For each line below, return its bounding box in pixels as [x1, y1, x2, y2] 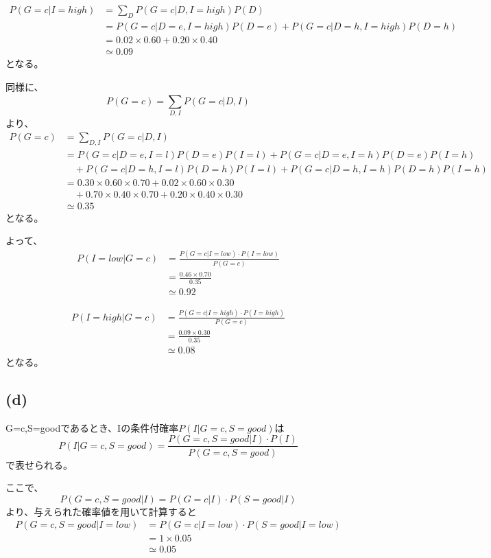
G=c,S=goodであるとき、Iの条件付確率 [5, 420, 179, 434]
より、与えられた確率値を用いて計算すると [5, 504, 197, 518]
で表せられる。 [5, 457, 73, 472]
